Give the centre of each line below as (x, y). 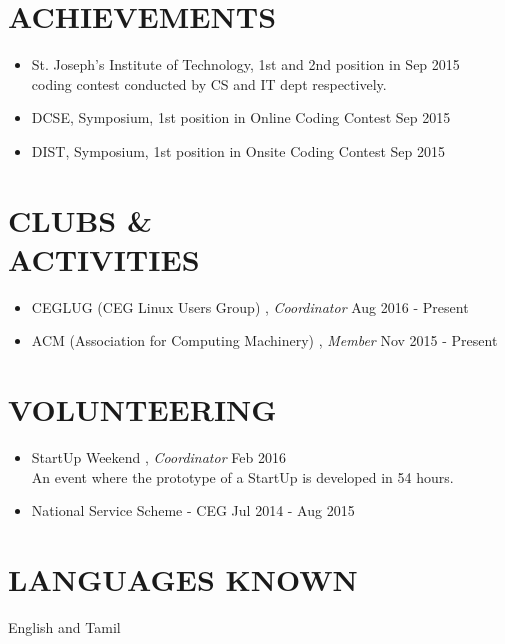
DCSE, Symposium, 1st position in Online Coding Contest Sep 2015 (241, 117)
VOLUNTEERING (142, 409)
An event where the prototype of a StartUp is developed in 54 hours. (242, 476)
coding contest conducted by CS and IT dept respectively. (209, 83)
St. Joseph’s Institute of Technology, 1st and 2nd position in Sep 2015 (245, 64)
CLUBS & (80, 219)
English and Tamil (64, 627)
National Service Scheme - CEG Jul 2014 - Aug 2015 (193, 510)
